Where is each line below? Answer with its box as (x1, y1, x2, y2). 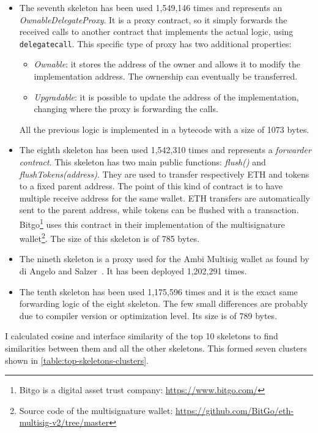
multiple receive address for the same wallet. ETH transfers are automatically (19, 191, 311, 204)
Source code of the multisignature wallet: (19, 404, 173, 416)
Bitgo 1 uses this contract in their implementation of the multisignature (19, 216, 285, 230)
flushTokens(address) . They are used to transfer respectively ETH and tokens (19, 167, 309, 180)
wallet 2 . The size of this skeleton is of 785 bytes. (19, 230, 200, 244)
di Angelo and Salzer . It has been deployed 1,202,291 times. (19, 265, 247, 277)
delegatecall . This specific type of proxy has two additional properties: (19, 37, 292, 50)
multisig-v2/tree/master (19, 416, 109, 429)
